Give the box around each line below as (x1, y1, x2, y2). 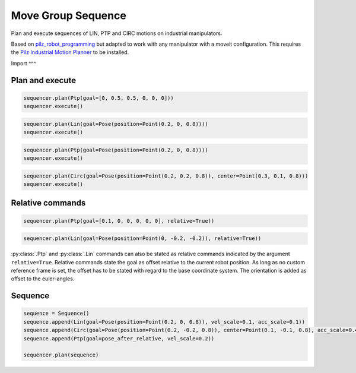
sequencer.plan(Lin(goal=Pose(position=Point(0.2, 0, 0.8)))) (23, 121, 208, 127)
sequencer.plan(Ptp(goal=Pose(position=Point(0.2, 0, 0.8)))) (23, 146, 208, 153)
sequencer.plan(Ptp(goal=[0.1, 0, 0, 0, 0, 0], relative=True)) (23, 217, 215, 224)
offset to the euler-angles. (11, 275, 75, 282)
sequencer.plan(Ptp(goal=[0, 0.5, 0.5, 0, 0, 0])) (23, 94, 174, 101)
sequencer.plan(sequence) (23, 352, 99, 359)
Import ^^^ (11, 59, 36, 67)
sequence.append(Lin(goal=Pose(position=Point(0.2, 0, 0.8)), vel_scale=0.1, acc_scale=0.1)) (23, 318, 306, 325)
